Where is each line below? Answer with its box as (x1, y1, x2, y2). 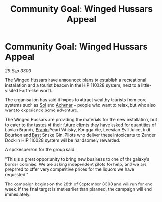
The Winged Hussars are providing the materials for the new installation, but (5, 116, 158, 122)
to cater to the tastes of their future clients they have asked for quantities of (5, 122, 156, 128)
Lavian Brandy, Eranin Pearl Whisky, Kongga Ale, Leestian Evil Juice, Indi (5, 127, 150, 132)
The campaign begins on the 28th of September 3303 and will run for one (5, 181, 153, 187)
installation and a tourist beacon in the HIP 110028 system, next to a (5, 82, 140, 88)
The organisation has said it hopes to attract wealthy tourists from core (5, 96, 147, 103)
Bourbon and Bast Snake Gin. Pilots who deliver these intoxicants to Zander (5, 132, 156, 138)
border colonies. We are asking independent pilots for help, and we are (5, 161, 147, 167)
